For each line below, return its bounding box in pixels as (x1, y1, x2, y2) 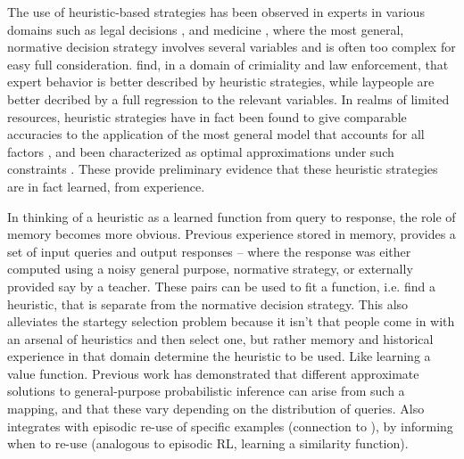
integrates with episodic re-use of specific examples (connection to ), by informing (7, 416, 453, 435)
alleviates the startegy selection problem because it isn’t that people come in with (7, 312, 455, 331)
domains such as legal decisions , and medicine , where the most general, (7, 20, 404, 38)
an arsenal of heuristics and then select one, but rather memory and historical (7, 329, 434, 348)
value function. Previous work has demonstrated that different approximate (7, 364, 419, 382)
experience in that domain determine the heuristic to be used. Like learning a (7, 347, 431, 365)
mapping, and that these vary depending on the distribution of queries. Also (7, 399, 425, 418)
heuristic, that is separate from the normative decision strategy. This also (7, 294, 409, 313)
